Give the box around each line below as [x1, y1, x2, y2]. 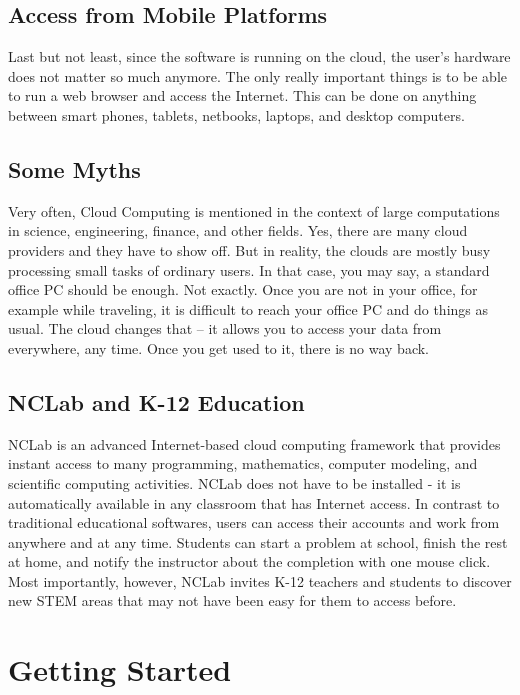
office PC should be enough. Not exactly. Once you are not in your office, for [8, 279, 478, 300]
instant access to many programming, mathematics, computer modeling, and [8, 453, 478, 474]
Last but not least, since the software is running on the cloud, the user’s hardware [8, 46, 511, 67]
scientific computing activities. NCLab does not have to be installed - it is [8, 472, 461, 493]
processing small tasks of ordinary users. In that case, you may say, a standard [8, 259, 490, 280]
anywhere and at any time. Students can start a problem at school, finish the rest [8, 531, 508, 552]
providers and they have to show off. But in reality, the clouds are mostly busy [8, 239, 491, 260]
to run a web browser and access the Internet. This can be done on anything [8, 85, 477, 106]
